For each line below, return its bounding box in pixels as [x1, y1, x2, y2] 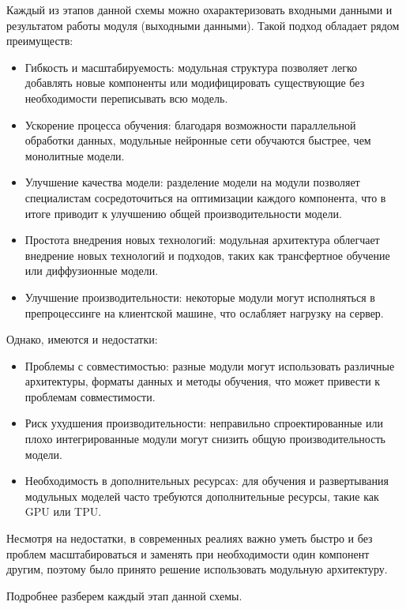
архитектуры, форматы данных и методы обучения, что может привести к [24, 373, 381, 389]
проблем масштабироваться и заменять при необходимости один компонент [6, 545, 370, 562]
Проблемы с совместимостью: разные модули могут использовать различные [24, 357, 395, 374]
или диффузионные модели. [24, 262, 159, 279]
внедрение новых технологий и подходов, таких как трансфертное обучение [24, 246, 390, 263]
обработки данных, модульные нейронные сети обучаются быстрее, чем [24, 132, 371, 148]
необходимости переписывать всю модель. [24, 89, 228, 106]
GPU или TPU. [24, 503, 102, 520]
